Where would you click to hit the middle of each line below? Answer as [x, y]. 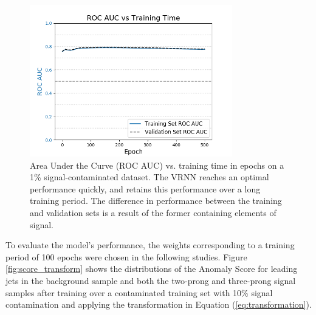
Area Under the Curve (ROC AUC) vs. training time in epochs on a [157, 165]
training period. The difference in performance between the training [156, 201]
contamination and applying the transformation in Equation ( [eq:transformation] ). [159, 304]
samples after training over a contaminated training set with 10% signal [139, 292]
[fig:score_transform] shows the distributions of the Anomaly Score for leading [152, 269]
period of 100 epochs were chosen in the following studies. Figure [126, 256]
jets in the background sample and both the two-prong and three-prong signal [151, 280]
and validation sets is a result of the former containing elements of [153, 212]
